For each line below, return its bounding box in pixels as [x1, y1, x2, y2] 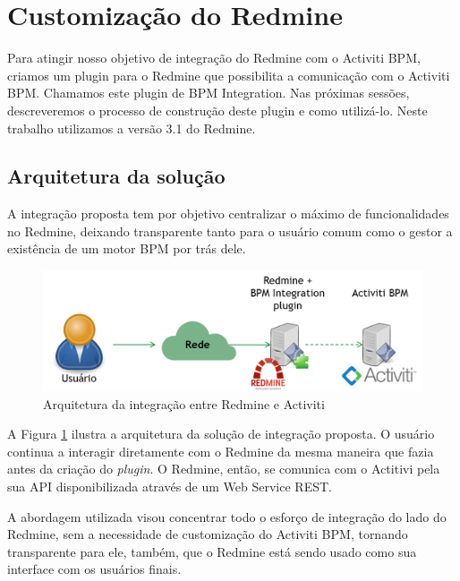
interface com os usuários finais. [7, 560, 182, 578]
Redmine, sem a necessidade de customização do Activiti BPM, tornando [7, 525, 408, 543]
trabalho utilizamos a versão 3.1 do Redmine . [7, 118, 256, 137]
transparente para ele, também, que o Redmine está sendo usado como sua [7, 542, 417, 560]
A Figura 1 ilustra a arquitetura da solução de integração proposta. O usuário [7, 424, 435, 443]
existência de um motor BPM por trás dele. [7, 239, 246, 258]
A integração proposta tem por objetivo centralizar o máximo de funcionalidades [7, 204, 449, 223]
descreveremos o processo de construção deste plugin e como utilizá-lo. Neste [7, 100, 428, 119]
